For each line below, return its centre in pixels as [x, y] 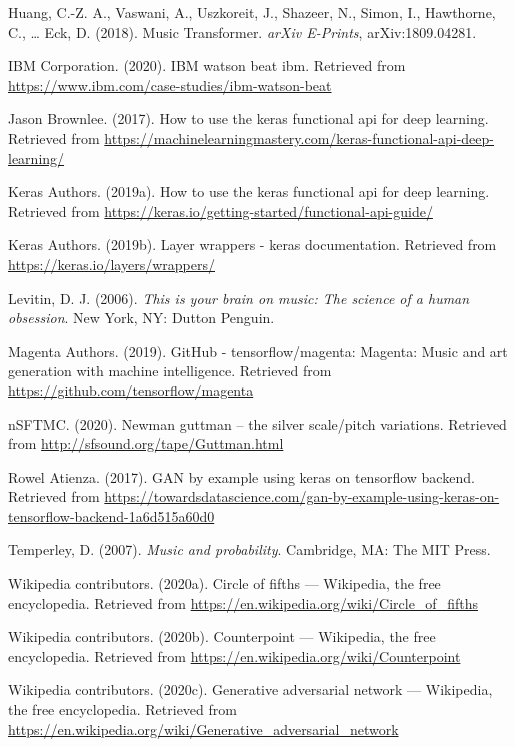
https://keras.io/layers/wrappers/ [111, 263]
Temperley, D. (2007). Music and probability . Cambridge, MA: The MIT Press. [249, 549]
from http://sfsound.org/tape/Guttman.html [146, 443]
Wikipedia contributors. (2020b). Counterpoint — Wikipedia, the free [222, 636]
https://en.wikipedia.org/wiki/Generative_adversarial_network [203, 728]
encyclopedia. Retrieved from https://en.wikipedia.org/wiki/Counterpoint [234, 655]
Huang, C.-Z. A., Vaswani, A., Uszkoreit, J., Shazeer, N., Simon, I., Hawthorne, [252, 12]
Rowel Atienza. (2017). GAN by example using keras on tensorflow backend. [241, 476]
